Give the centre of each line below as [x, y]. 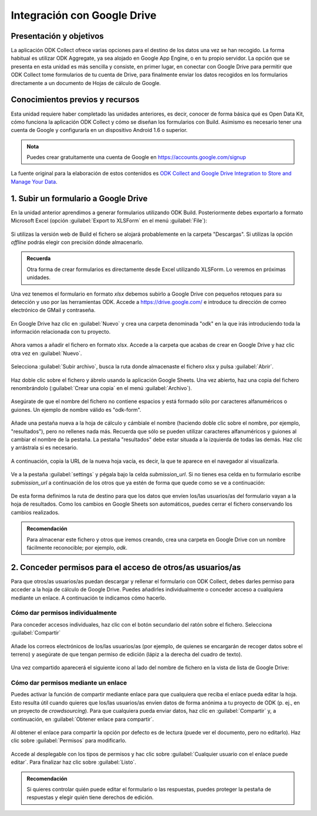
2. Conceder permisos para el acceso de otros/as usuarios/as [126, 567]
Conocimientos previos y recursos [75, 100]
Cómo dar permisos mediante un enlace [69, 683]
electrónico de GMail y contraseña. [53, 310]
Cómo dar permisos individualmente [64, 613]
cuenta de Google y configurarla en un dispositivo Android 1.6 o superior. [99, 130]
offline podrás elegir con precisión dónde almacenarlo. [77, 242]
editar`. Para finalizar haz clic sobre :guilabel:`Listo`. [73, 762]
